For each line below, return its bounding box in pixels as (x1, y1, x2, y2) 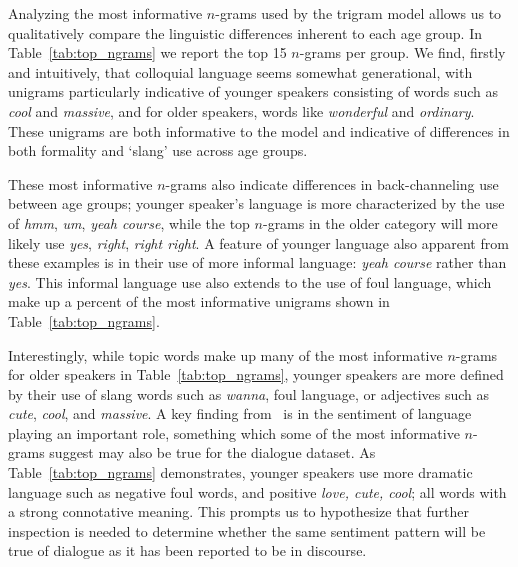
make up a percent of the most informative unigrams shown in (8, 291, 390, 312)
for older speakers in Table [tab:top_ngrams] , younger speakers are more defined (8, 364, 504, 385)
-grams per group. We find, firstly (299, 42, 506, 63)
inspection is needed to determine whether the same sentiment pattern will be (8, 520, 486, 541)
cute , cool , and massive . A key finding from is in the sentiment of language (8, 403, 472, 424)
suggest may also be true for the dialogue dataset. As (49, 442, 376, 463)
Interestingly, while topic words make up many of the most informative (8, 344, 443, 365)
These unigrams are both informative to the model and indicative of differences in (8, 120, 510, 141)
